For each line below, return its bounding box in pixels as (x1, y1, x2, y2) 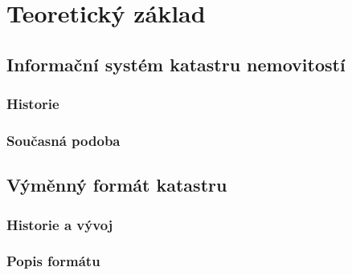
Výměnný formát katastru (6, 172, 227, 197)
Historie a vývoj (6, 214, 113, 234)
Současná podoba (6, 130, 121, 150)
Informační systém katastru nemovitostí (6, 51, 346, 76)
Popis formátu (6, 251, 100, 271)
